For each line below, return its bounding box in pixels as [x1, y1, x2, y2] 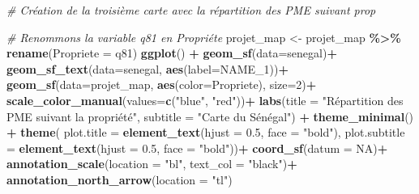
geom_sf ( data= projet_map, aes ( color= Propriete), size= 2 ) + [6, 76, 317, 93]
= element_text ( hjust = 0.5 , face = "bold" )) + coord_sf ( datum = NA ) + [6, 139, 388, 156]
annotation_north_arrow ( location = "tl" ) [6, 171, 233, 188]
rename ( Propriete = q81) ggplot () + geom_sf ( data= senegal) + [6, 44, 337, 61]
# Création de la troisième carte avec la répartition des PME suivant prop [6, 2, 376, 18]
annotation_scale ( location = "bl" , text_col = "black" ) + [6, 155, 297, 172]
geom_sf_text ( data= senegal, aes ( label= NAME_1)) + [6, 60, 289, 77]
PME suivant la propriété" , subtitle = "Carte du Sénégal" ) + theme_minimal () [6, 108, 414, 124]
